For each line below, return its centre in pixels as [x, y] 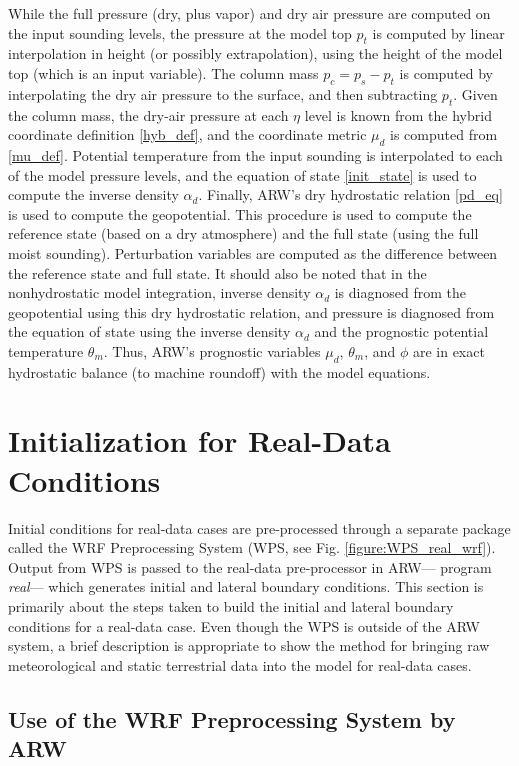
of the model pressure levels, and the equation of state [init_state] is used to [242, 174]
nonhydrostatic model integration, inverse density [159, 292]
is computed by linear [438, 32]
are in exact [448, 350]
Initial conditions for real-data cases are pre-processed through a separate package [259, 527]
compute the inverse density [93, 194]
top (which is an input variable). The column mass [163, 72]
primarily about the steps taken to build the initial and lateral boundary [231, 605]
